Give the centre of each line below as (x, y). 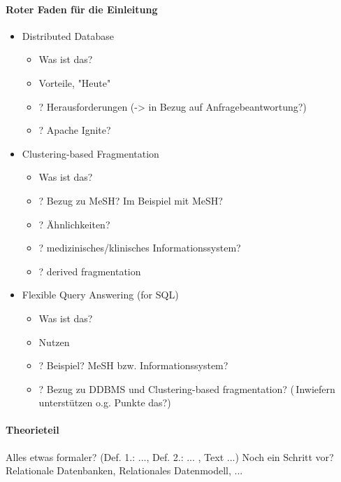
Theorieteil (32, 430)
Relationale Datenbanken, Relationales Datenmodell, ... (124, 470)
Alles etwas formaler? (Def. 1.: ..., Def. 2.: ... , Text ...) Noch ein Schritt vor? (170, 456)
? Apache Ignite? (75, 130)
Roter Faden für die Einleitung (82, 9)
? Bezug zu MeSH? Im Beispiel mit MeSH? (131, 200)
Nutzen (54, 342)
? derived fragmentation (90, 271)
